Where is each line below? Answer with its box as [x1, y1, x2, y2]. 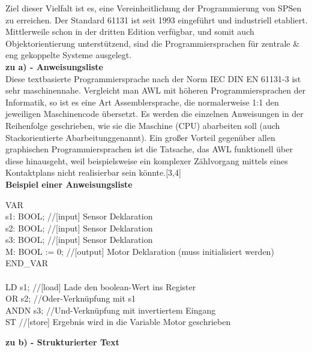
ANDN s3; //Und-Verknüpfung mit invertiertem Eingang [5, 303, 216, 316]
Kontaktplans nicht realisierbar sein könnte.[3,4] [5, 166, 181, 179]
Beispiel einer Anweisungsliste [5, 177, 133, 190]
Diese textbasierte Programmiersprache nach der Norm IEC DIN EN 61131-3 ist [5, 72, 301, 85]
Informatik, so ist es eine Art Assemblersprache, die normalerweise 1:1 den [5, 95, 279, 108]
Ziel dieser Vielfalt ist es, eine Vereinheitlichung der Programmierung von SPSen [5, 2, 302, 14]
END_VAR [5, 257, 48, 269]
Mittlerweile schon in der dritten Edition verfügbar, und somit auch [5, 25, 254, 38]
